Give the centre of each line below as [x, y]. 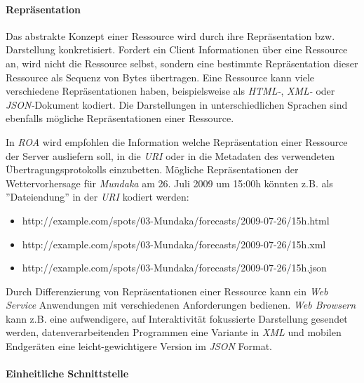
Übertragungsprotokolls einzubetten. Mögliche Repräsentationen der [152, 169]
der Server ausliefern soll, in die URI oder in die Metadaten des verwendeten [170, 155]
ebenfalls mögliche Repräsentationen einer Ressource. [120, 118]
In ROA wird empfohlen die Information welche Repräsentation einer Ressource [177, 141]
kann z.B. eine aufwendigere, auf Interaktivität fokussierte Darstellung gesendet [177, 318]
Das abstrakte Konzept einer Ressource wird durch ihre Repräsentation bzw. [170, 35]
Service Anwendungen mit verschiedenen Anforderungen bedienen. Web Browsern [181, 305]
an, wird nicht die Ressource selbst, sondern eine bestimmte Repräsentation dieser [182, 63]
